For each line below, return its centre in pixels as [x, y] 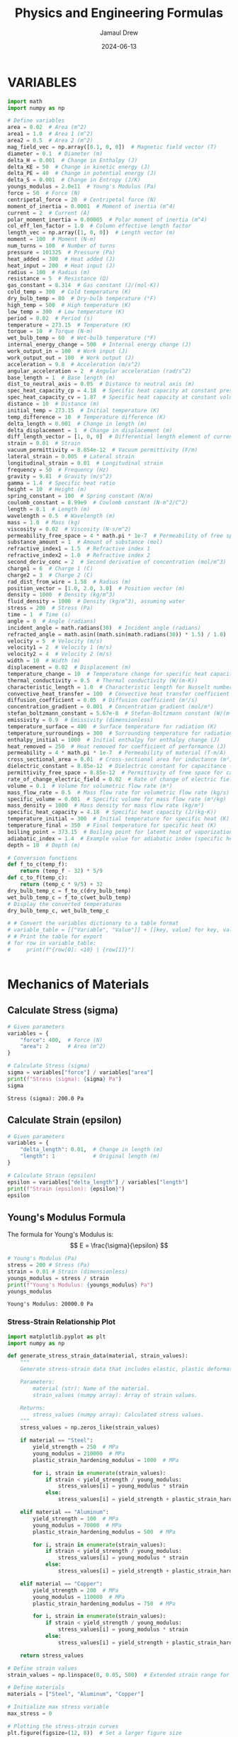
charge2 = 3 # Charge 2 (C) [50, 575]
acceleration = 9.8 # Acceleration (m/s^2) [74, 364]
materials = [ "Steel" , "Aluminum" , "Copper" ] [75, 1694]
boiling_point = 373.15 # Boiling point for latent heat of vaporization [120, 832]
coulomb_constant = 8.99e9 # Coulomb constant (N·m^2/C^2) [98, 503]
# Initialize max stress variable [58, 1707]
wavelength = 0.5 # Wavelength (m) [61, 516]
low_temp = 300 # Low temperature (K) [66, 312]
